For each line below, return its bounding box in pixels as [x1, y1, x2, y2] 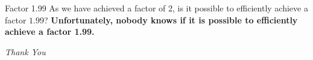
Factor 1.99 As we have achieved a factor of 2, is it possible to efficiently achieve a [5, 2, 308, 14]
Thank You [5, 45, 46, 58]
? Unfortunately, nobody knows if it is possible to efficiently [44, 13, 298, 26]
